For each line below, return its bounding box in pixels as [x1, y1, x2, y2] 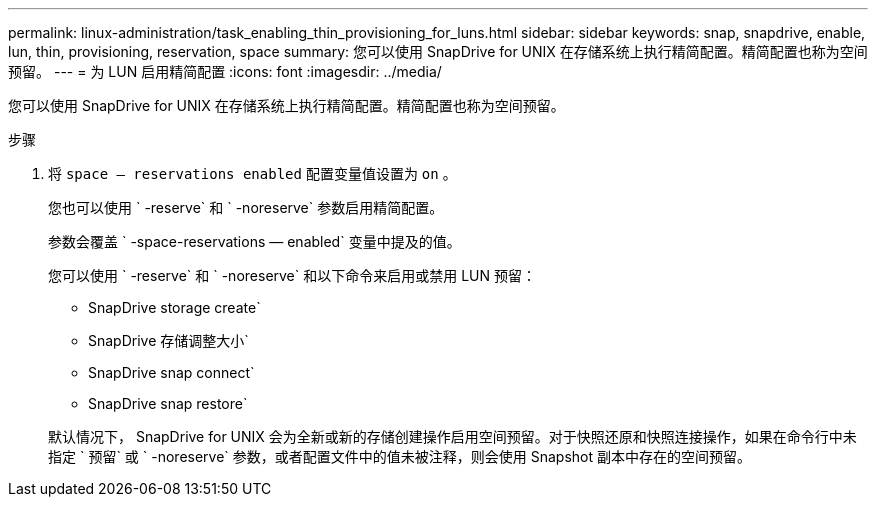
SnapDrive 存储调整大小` [88, 332, 249, 349]
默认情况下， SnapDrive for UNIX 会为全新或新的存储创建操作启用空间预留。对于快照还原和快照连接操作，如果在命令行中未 [48, 428, 857, 445]
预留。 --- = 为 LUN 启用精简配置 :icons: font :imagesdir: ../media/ [8, 63, 442, 80]
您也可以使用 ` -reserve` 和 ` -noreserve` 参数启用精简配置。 [48, 199, 444, 216]
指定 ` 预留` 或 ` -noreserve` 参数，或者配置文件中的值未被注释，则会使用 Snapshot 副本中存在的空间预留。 [48, 448, 752, 465]
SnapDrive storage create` [88, 299, 261, 316]
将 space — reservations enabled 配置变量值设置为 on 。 [48, 165, 457, 182]
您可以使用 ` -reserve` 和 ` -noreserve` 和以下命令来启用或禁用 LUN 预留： [48, 267, 536, 284]
